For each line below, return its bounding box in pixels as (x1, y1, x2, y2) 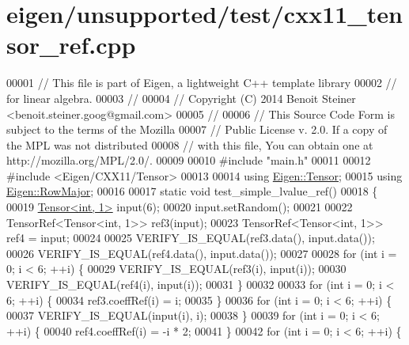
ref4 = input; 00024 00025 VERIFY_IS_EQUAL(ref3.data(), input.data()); (6, 229, 375, 246)
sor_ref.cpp (6, 28, 136, 61)
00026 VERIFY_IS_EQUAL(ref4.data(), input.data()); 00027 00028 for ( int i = (6, 245, 397, 261)
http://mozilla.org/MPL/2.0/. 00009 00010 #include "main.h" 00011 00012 (6, 152, 371, 169)
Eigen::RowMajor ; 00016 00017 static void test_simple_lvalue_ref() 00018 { (6, 183, 378, 199)
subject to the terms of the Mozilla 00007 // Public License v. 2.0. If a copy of (6, 121, 388, 138)
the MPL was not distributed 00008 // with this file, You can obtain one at (6, 136, 373, 153)
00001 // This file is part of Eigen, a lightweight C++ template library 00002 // (6, 74, 397, 91)
